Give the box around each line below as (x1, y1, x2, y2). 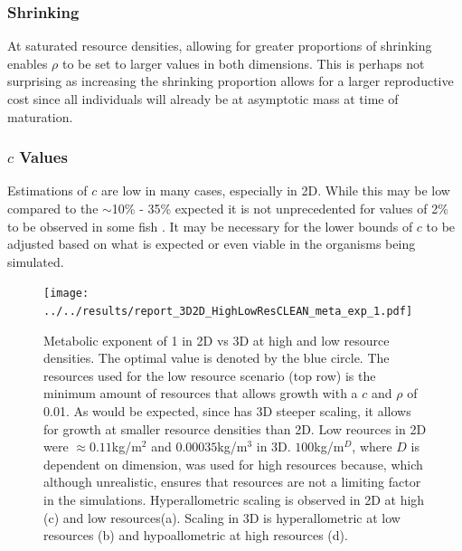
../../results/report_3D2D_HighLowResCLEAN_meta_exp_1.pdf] (43, 305, 413, 318)
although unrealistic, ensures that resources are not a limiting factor (43, 472, 421, 491)
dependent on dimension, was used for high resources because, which (43, 454, 423, 473)
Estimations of (7, 181, 88, 200)
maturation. (7, 107, 73, 126)
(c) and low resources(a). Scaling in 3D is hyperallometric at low (43, 508, 401, 527)
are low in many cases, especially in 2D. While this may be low (101, 181, 450, 200)
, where (352, 437, 392, 456)
